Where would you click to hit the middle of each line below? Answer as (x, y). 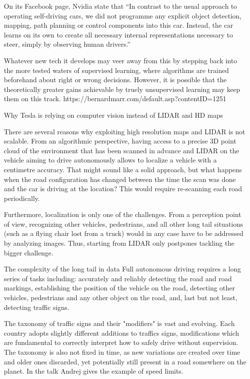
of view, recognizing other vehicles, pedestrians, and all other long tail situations (124, 224)
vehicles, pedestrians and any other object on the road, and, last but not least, (121, 298)
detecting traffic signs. (37, 307)
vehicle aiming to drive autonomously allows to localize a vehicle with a (110, 160)
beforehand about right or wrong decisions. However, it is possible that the (115, 80)
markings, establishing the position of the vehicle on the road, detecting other (120, 288)
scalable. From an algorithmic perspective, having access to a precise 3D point (120, 141)
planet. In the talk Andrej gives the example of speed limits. (94, 371)
